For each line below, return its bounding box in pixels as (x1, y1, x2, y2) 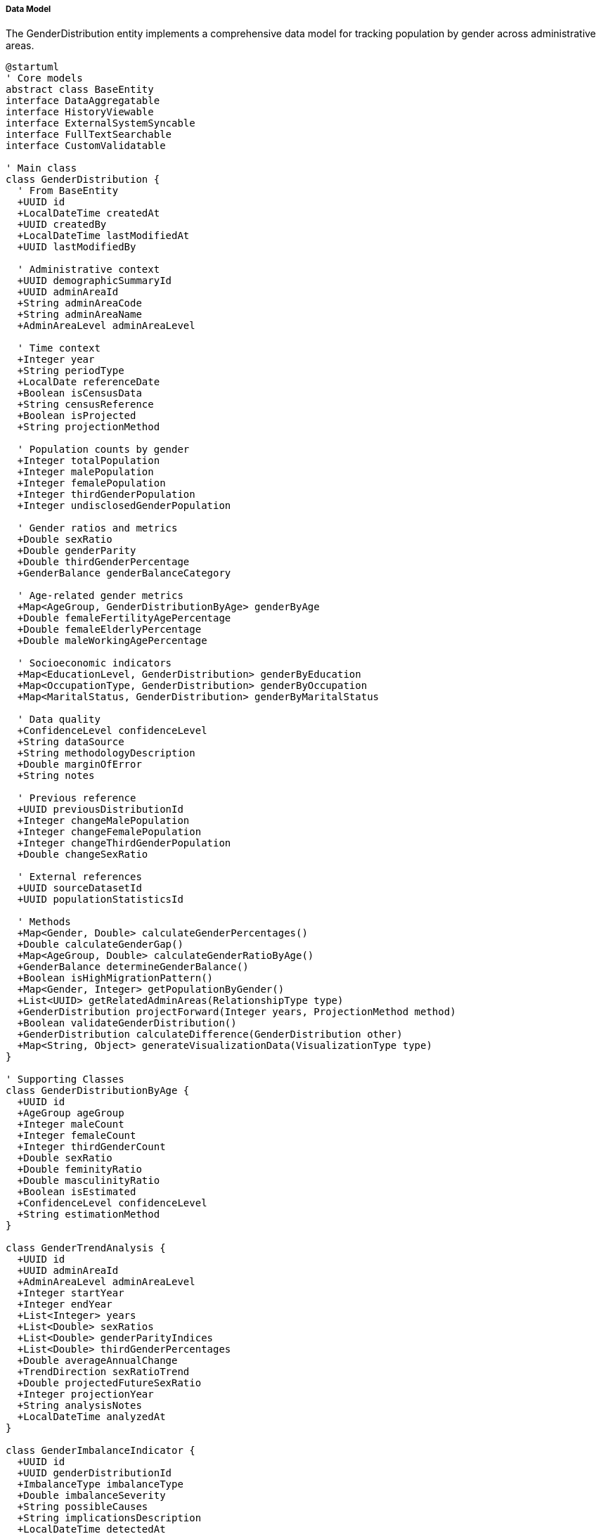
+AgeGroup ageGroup (17, 1107, 124, 1119)
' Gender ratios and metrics (17, 522, 178, 534)
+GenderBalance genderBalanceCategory (17, 567, 231, 579)
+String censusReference (17, 399, 154, 411)
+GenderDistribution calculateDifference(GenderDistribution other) (17, 1029, 403, 1040)
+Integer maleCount (17, 1119, 124, 1130)
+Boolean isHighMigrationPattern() (17, 972, 214, 984)
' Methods (17, 916, 71, 928)
